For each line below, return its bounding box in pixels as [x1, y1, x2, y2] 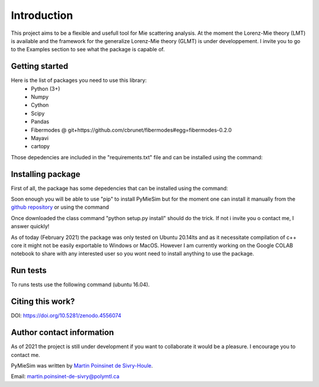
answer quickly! [11, 223, 50, 230]
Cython [31, 101, 49, 109]
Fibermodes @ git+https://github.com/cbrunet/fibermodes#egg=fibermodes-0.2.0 [31, 126, 232, 133]
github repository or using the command [11, 204, 109, 211]
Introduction [11, 9, 73, 22]
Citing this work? [11, 297, 75, 307]
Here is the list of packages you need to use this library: [11, 77, 147, 84]
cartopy [31, 143, 50, 150]
